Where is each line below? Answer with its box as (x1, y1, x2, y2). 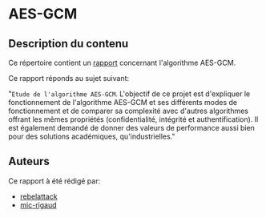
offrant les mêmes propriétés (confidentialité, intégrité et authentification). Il (8, 115, 259, 124)
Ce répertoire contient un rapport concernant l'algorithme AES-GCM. (8, 58, 236, 67)
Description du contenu (8, 37, 129, 50)
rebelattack (19, 192, 58, 201)
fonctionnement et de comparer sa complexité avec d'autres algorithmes (8, 106, 249, 115)
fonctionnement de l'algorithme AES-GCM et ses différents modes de (8, 98, 238, 107)
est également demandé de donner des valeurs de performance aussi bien (8, 123, 255, 132)
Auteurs (8, 155, 50, 168)
